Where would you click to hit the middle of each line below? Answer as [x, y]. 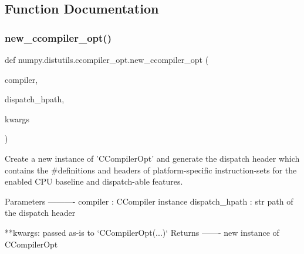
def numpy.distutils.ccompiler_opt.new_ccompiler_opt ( [107, 59]
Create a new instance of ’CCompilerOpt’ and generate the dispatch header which [152, 158]
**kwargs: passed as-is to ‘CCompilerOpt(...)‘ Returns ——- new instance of [142, 232]
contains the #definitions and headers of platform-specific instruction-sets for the [151, 170]
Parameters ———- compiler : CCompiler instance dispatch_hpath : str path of [149, 201]
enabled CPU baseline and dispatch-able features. [94, 181]
